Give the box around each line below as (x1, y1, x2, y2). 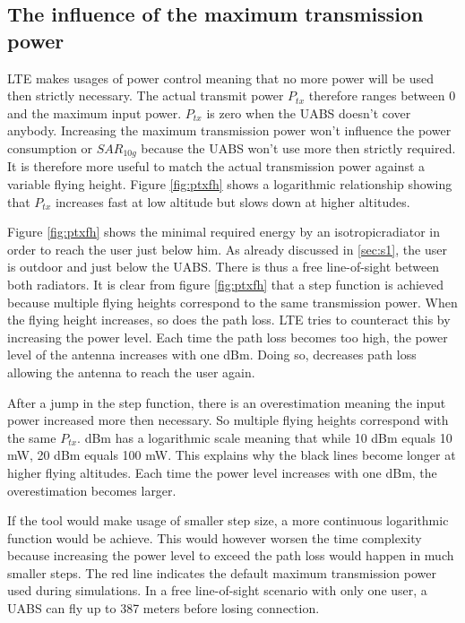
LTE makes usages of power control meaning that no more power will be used (7, 68, 435, 87)
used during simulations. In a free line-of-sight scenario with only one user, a (7, 581, 427, 600)
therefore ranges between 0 (308, 86, 456, 105)
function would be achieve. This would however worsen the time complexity (7, 528, 422, 547)
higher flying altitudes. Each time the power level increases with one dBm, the (7, 463, 437, 481)
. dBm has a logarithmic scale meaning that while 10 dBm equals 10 (77, 428, 452, 446)
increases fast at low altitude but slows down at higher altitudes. (55, 192, 410, 211)
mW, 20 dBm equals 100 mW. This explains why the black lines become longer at (7, 446, 456, 464)
